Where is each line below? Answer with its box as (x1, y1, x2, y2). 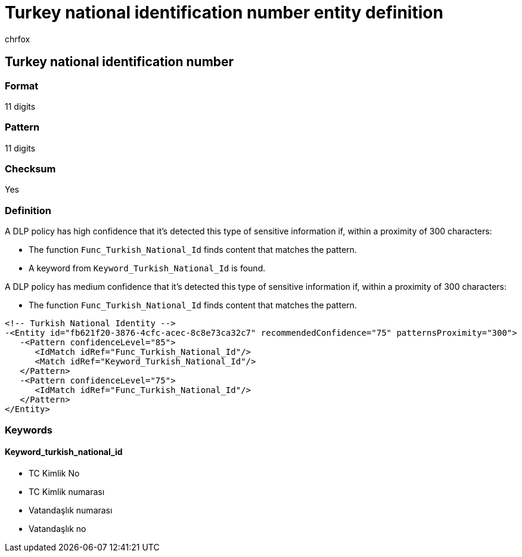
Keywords (5, 423, 52, 436)
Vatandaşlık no (29, 523, 86, 534)
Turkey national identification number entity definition (5, 2, 443, 23)
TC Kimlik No (29, 468, 80, 478)
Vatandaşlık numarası (29, 505, 113, 515)
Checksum (5, 163, 56, 175)
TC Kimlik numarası (29, 486, 105, 497)
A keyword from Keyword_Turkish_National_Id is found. (29, 263, 266, 274)
